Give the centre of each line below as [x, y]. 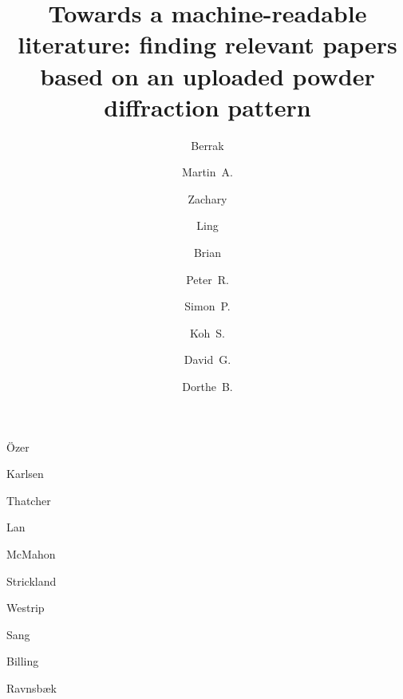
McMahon [31, 554]
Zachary [207, 198]
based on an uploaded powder [207, 75]
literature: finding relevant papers [207, 44]
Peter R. [207, 279]
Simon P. [207, 306]
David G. [207, 359]
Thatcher [29, 500]
